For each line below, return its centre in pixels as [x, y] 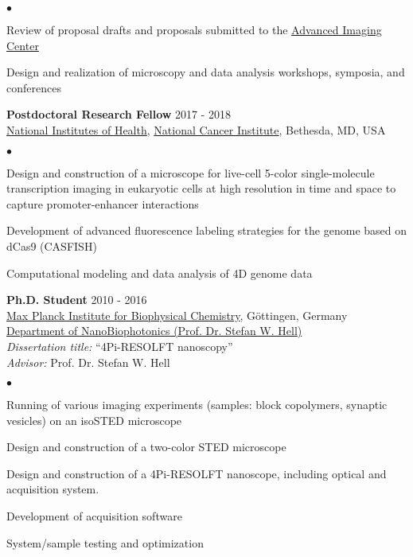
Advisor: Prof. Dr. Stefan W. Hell [88, 362]
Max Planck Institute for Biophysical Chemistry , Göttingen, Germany [177, 315]
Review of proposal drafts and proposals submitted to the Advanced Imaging [194, 29]
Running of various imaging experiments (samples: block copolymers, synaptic [197, 405]
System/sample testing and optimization [105, 542]
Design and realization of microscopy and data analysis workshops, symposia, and [206, 72]
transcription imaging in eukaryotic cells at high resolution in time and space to [201, 188]
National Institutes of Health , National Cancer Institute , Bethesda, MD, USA [196, 129]
